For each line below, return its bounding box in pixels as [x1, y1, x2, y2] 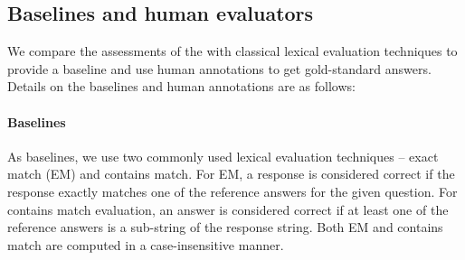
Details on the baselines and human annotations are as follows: [7, 77, 356, 96]
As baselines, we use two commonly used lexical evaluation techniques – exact [7, 146, 439, 165]
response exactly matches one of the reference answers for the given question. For [7, 181, 458, 200]
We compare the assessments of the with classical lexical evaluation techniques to [7, 42, 458, 60]
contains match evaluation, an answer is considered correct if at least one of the [7, 200, 449, 218]
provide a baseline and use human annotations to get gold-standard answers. [7, 59, 432, 78]
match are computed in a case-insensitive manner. [7, 235, 284, 254]
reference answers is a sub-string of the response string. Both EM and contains [7, 218, 443, 237]
